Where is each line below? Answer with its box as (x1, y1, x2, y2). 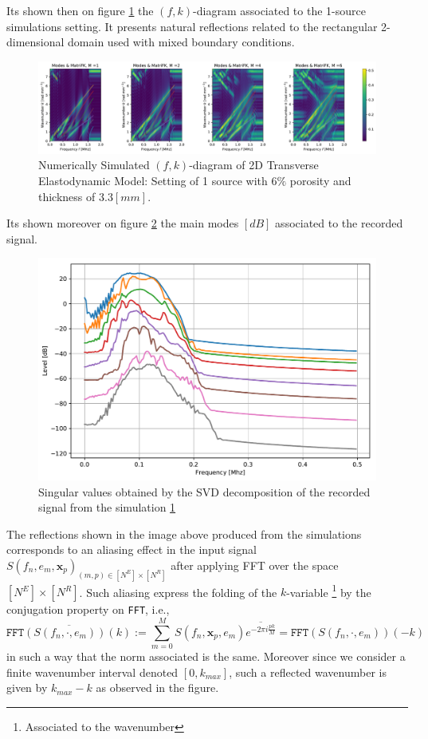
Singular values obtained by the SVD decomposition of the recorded (38, 483, 371, 500)
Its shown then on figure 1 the (6, 2, 154, 18)
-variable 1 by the (286, 581, 371, 600)
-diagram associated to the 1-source (193, 2, 366, 18)
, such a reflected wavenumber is (229, 663, 387, 680)
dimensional (6, 34, 65, 50)
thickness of (38, 188, 96, 204)
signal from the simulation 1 (38, 499, 176, 516)
